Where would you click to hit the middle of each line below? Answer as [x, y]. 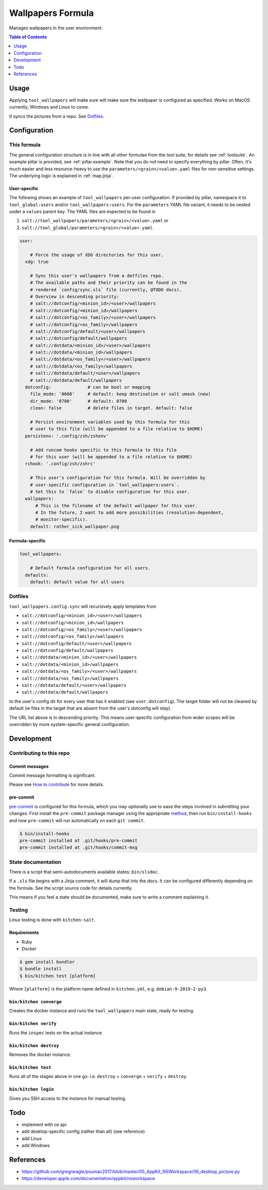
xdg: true [37, 262]
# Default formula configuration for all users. [90, 568]
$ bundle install [41, 969]
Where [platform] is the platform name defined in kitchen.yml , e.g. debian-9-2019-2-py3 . [108, 989]
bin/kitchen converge [35, 1002]
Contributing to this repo [39, 753]
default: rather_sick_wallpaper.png [74, 526]
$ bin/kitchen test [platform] [58, 976]
